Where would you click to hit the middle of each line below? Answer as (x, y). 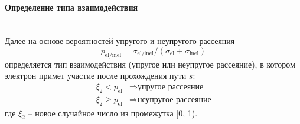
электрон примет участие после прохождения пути (96, 76)
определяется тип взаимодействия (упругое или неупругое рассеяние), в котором (150, 64)
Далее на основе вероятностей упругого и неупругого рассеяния (120, 41)
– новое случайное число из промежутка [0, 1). (113, 113)
